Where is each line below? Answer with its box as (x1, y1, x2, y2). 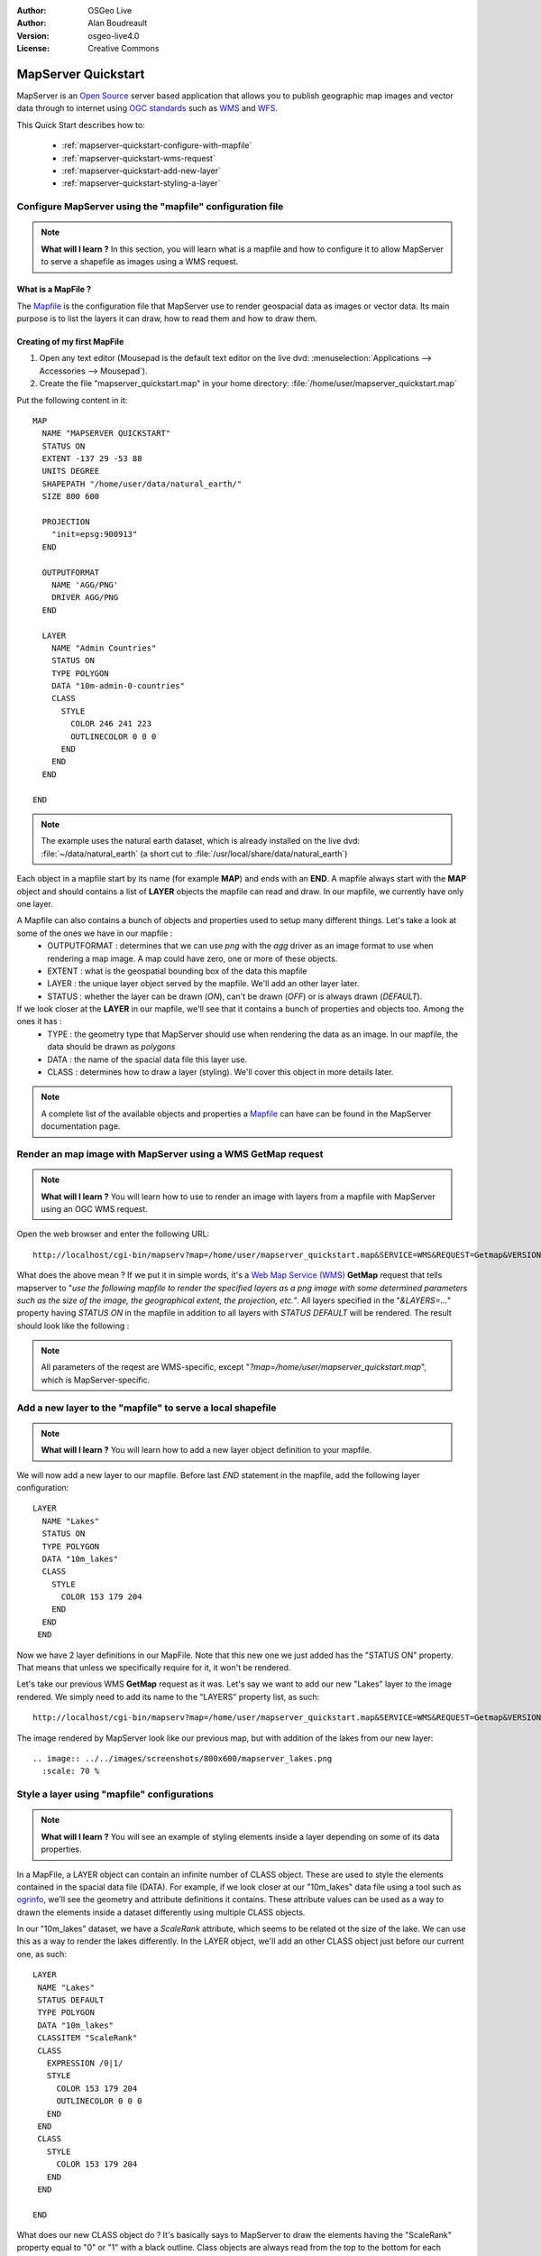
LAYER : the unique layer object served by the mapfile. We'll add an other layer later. (47, 978, 360, 989)
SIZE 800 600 (41, 492, 100, 502)
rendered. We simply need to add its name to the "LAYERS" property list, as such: (16, 1691, 320, 1702)
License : (16, 43, 50, 54)
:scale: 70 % (41, 1766, 100, 1777)
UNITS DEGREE (41, 466, 100, 476)
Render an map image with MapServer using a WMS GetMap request (16, 1147, 324, 1160)
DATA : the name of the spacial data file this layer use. (47, 1054, 248, 1065)
